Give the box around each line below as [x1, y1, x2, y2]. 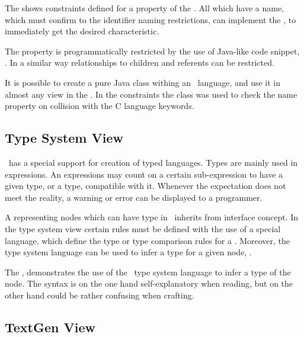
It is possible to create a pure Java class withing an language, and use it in [5, 76, 281, 88]
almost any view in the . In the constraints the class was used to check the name [5, 88, 297, 100]
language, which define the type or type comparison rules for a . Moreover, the [5, 234, 290, 246]
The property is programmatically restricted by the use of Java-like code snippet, [5, 44, 300, 57]
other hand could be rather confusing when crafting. [5, 288, 194, 301]
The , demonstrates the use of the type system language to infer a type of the [5, 265, 291, 278]
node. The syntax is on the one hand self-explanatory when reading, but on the [5, 277, 293, 290]
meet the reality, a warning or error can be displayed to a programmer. [5, 191, 263, 203]
